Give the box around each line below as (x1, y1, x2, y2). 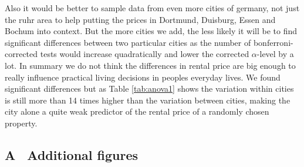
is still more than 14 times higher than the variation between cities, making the (5, 93, 291, 106)
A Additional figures (5, 145, 139, 163)
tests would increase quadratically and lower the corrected (40, 48, 249, 60)
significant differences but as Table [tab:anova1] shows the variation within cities (5, 82, 294, 95)
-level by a (256, 48, 294, 60)
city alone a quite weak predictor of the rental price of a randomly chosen (5, 105, 269, 118)
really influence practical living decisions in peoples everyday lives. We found (5, 71, 281, 83)
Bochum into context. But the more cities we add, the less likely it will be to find (5, 25, 297, 37)
